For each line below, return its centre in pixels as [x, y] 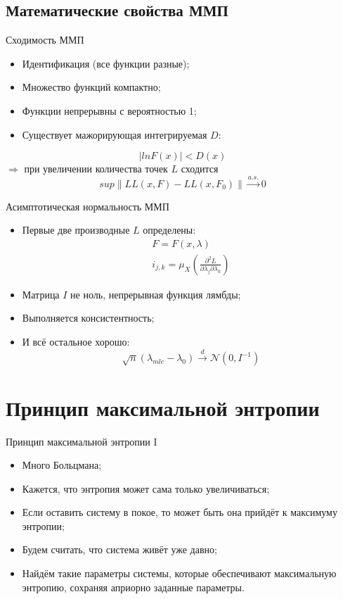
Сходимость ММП [45, 40]
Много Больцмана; [62, 465]
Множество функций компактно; [91, 87]
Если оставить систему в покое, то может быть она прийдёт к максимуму [180, 512]
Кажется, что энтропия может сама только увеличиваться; [146, 488]
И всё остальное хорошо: [76, 341]
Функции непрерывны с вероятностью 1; [109, 110]
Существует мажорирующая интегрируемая [115, 134]
